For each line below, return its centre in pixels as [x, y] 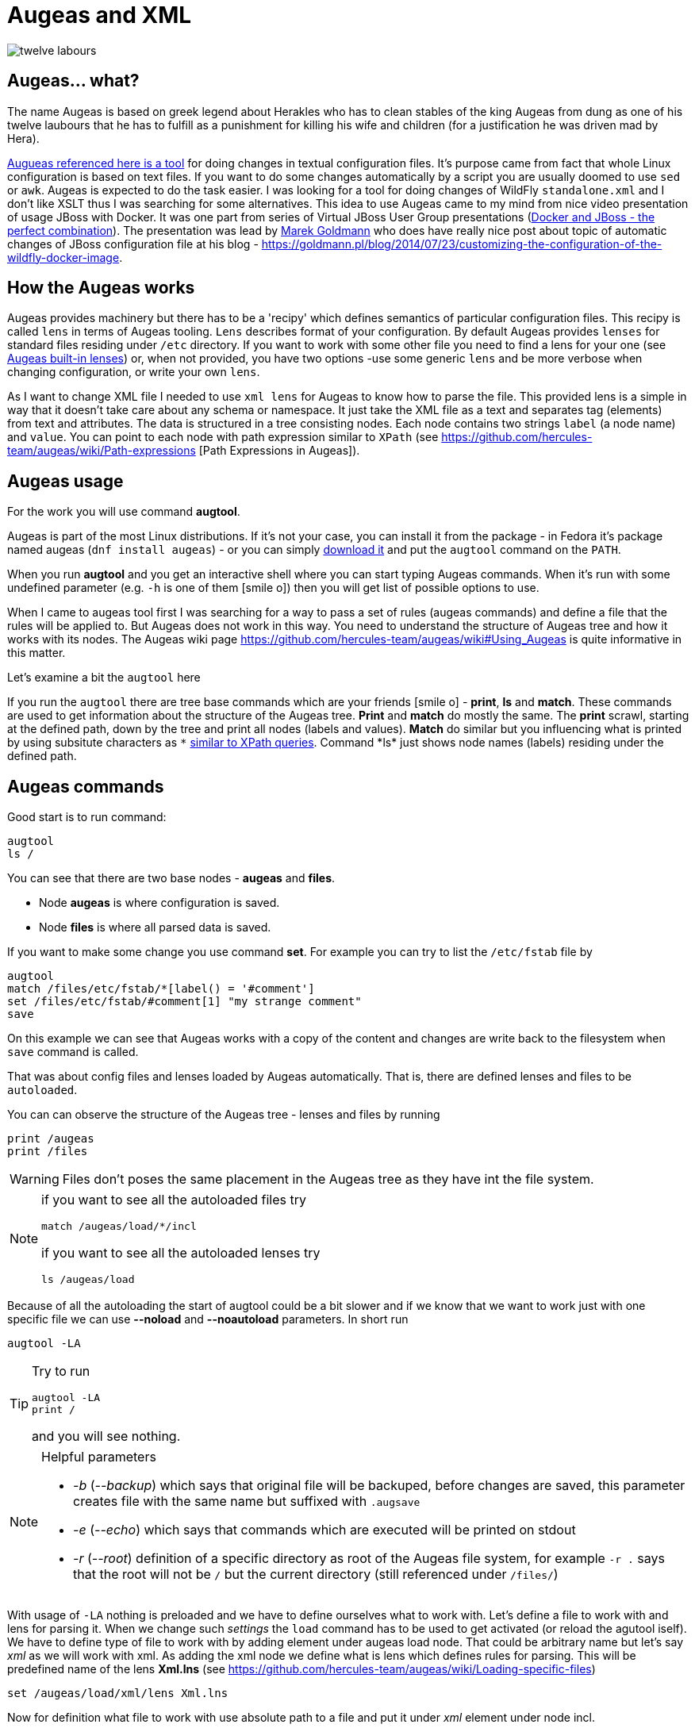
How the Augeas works [101, 288]
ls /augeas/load [88, 1280]
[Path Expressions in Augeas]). [279, 451]
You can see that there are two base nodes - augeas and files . [171, 878]
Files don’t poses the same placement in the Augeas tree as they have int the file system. [328, 1179]
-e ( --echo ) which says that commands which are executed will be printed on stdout [324, 1530]
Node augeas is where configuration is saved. [159, 903]
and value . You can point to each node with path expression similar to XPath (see [223, 437]
